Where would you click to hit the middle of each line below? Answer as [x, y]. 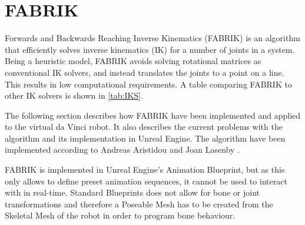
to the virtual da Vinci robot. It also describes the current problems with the [144, 127]
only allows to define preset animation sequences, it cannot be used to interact [146, 181]
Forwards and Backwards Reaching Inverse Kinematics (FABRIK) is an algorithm [152, 38]
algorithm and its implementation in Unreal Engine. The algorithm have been [145, 138]
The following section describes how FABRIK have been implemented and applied [153, 115]
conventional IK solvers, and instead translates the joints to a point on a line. [145, 72]
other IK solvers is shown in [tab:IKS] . [74, 95]
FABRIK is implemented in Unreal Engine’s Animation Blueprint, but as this [145, 169]
